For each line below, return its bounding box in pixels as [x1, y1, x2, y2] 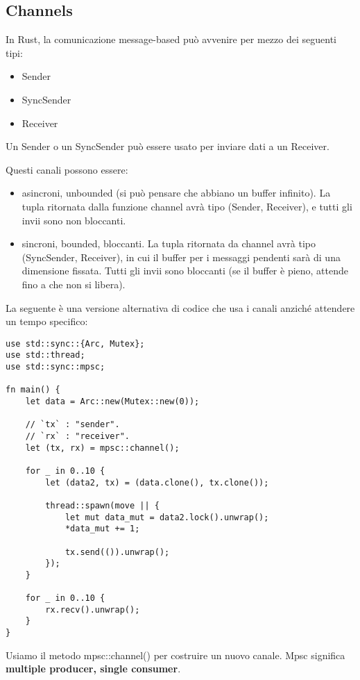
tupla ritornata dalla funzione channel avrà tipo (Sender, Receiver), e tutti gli [22, 199, 352, 213]
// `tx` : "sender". [25, 420, 120, 430]
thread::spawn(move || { [45, 500, 160, 511]
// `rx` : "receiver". [25, 431, 130, 441]
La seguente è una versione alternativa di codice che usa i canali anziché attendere [6, 300, 355, 315]
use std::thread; [6, 350, 85, 360]
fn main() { [6, 385, 60, 395]
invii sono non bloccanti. [22, 213, 126, 227]
